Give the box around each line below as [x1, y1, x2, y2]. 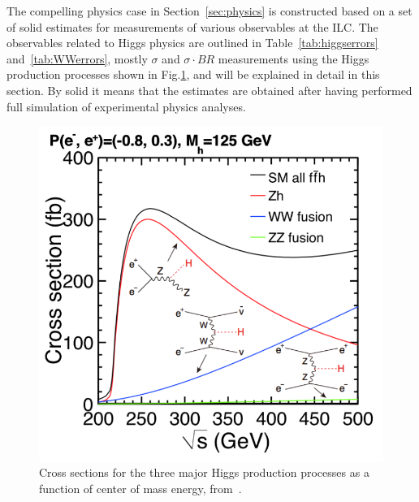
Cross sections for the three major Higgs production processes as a [39, 464, 369, 481]
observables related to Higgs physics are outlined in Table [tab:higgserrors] [6, 34, 378, 51]
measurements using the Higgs [218, 50, 369, 67]
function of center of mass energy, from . [39, 480, 242, 496]
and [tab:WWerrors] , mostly [6, 50, 148, 67]
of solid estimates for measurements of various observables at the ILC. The [6, 18, 378, 35]
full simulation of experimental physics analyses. [6, 97, 246, 115]
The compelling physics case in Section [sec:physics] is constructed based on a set [6, 2, 413, 19]
